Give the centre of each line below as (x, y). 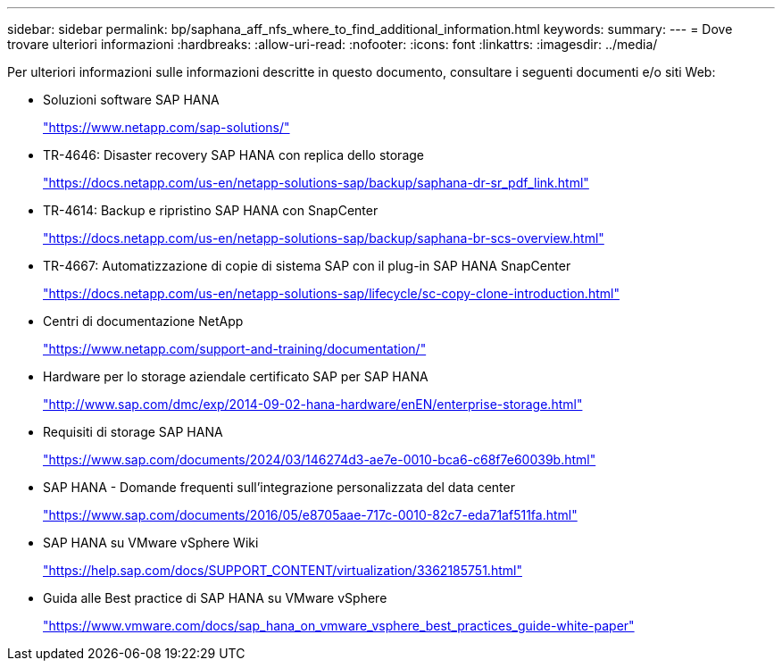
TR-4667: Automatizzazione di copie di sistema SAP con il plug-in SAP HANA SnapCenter (307, 266)
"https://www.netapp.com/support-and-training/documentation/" (235, 349)
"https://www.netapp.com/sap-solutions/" (166, 127)
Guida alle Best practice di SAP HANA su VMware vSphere (215, 598)
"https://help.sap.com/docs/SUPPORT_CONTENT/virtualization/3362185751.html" (283, 570)
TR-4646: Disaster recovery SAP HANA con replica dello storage (233, 155)
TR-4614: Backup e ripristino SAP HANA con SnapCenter (211, 210)
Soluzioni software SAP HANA (131, 100)
